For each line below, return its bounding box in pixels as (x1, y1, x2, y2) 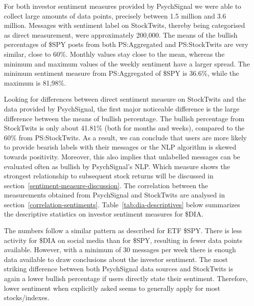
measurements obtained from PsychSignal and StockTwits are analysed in (4, 190, 225, 200)
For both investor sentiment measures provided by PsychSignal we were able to (4, 1, 241, 11)
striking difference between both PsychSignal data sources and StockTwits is (4, 263, 233, 274)
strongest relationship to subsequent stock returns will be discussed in (4, 171, 213, 181)
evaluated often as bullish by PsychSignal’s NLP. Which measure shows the (4, 161, 230, 171)
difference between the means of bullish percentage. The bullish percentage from (4, 113, 245, 123)
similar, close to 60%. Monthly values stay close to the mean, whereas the (4, 48, 225, 59)
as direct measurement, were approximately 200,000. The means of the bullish (4, 29, 238, 40)
